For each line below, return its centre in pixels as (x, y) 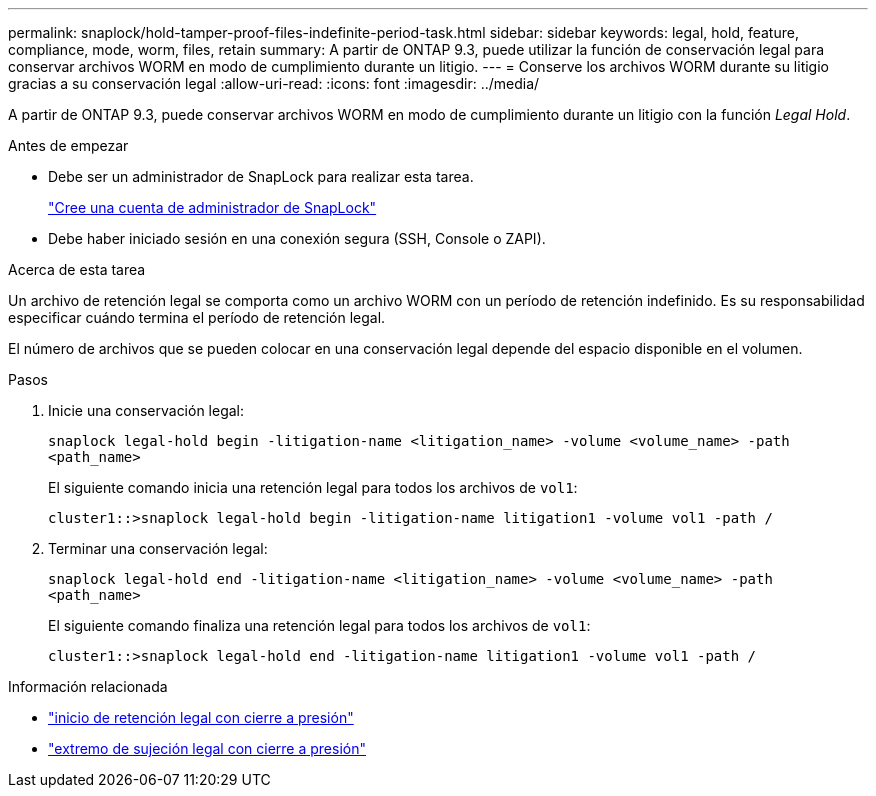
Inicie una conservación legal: (146, 410)
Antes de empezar (68, 145)
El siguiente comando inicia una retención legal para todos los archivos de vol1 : (313, 487)
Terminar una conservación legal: (158, 548)
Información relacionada (88, 686)
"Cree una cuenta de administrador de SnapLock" (212, 207)
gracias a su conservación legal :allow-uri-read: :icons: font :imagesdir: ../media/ (274, 83)
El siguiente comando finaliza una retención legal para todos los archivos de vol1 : (319, 625)
